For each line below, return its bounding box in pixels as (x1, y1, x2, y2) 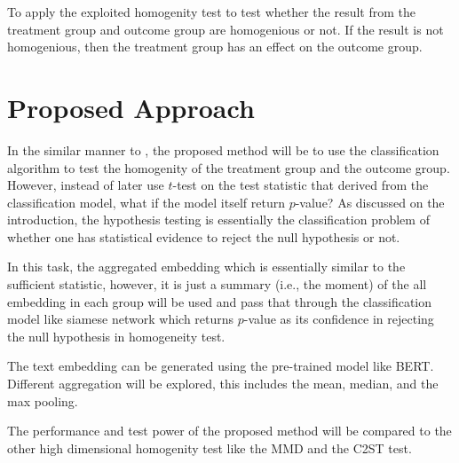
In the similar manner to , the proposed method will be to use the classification (7, 140, 439, 159)
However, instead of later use (7, 176, 164, 194)
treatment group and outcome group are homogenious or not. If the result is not (7, 20, 444, 38)
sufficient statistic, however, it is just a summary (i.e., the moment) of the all (7, 275, 427, 294)
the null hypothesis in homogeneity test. (7, 326, 226, 345)
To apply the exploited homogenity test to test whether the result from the (7, 3, 415, 20)
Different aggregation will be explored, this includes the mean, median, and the (7, 374, 439, 393)
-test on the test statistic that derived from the (172, 176, 429, 194)
